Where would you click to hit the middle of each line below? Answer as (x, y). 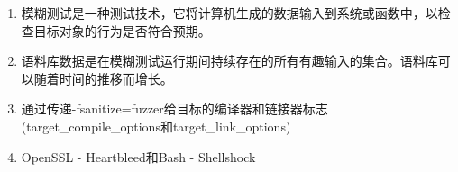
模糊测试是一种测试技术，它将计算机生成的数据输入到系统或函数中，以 (229, 13)
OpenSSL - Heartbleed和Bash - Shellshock (138, 156)
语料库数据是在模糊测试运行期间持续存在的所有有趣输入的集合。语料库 (229, 61)
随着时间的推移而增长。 (103, 78)
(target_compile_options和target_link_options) (156, 126)
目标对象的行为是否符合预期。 (122, 30)
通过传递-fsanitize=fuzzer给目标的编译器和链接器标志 (174, 109)
